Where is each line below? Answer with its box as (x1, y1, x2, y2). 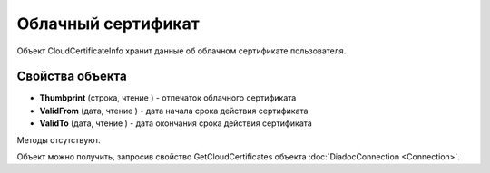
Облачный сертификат (16, 14, 200, 34)
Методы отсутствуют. (16, 134, 102, 145)
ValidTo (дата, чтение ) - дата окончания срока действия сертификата (39, 118, 312, 129)
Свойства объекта (16, 69, 127, 84)
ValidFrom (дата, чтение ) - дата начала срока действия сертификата (39, 105, 309, 116)
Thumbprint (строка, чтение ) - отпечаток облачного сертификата (39, 92, 297, 103)
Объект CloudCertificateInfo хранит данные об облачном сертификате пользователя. (16, 45, 347, 56)
